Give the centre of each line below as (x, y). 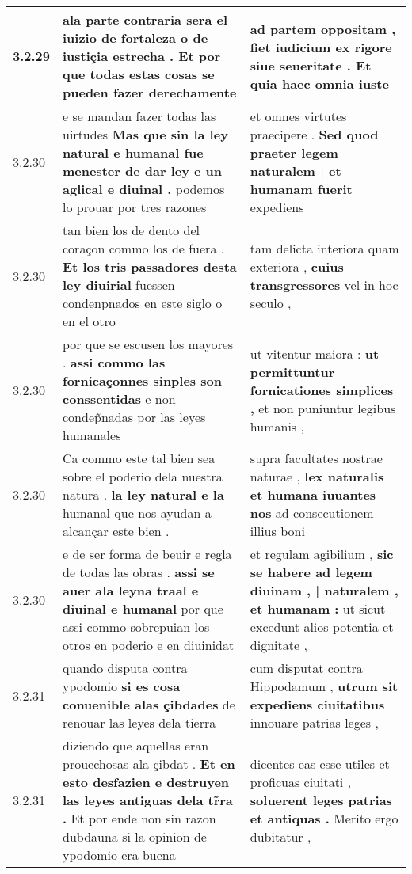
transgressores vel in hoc (324, 285)
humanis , (277, 426)
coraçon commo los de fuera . (144, 248)
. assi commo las (114, 362)
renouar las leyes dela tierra (139, 722)
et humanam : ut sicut (318, 608)
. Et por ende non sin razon (139, 818)
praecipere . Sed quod (314, 134)
